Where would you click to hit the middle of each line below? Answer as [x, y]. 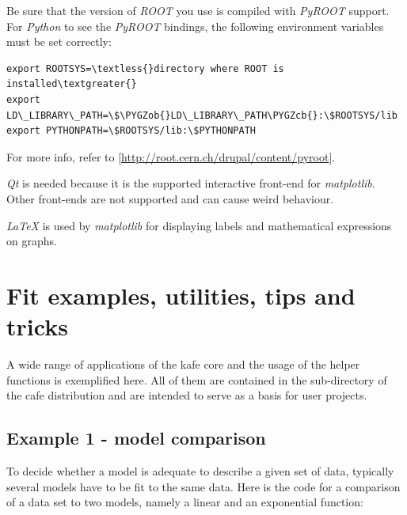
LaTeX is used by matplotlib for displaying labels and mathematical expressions [199, 225]
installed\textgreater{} [72, 84]
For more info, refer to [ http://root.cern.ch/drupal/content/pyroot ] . [171, 156]
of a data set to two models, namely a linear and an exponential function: [185, 502]
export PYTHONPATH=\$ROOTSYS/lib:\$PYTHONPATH [131, 131]
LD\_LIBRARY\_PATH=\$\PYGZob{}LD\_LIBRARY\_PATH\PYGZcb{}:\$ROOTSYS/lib [202, 115]
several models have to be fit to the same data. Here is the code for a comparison [203, 486]
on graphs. [32, 241]
